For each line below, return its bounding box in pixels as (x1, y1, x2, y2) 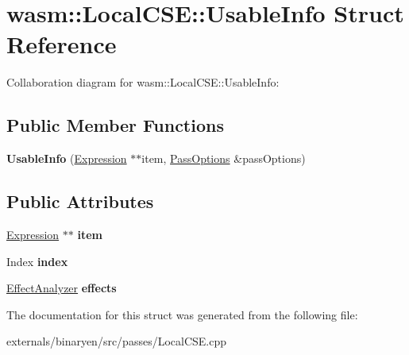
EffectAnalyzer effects (6, 280, 117, 296)
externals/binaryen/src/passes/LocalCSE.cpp (6, 333, 227, 349)
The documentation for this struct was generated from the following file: (6, 306, 358, 322)
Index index (6, 253, 68, 269)
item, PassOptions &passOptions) (141, 150, 306, 167)
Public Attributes (6, 189, 154, 214)
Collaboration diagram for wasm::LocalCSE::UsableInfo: (6, 74, 280, 91)
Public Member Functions (6, 113, 224, 137)
